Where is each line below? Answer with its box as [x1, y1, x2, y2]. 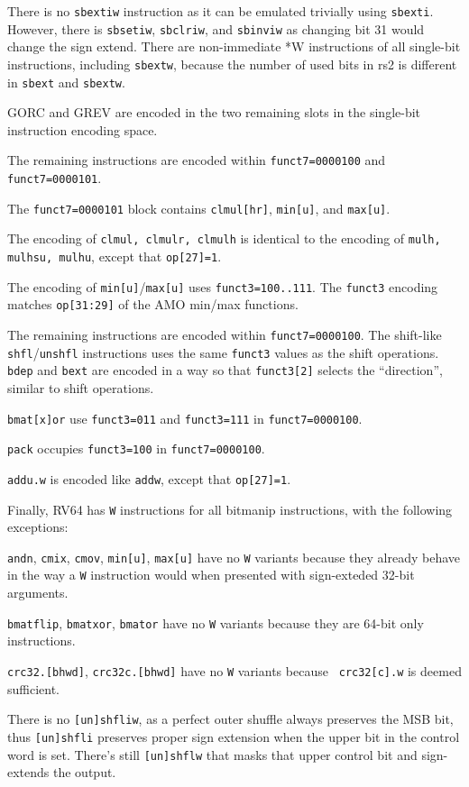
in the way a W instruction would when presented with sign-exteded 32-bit [7, 565, 415, 584]
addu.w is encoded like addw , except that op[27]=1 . [7, 469, 291, 488]
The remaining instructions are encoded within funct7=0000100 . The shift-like [7, 325, 442, 343]
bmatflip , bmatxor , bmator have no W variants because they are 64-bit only [7, 613, 424, 632]
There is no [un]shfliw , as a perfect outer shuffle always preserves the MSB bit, [7, 709, 454, 728]
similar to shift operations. [7, 378, 154, 397]
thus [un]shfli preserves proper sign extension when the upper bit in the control [7, 727, 460, 746]
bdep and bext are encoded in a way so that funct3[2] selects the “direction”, [7, 361, 443, 380]
